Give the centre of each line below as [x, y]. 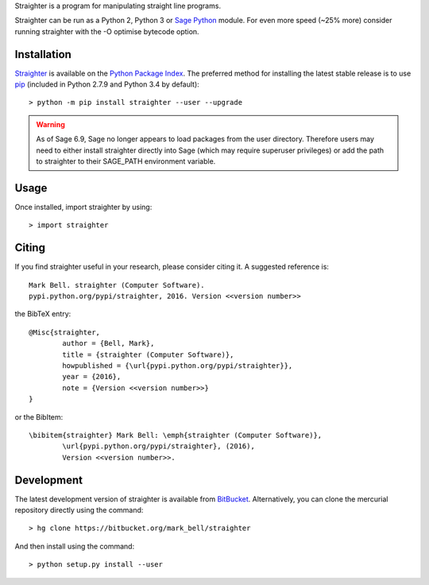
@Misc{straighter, [65, 332]
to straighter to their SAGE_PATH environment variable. [126, 161]
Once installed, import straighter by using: [83, 207]
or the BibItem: [39, 416]
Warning [50, 124]
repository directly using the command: [79, 510]
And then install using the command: [75, 546]
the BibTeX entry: [43, 314]
